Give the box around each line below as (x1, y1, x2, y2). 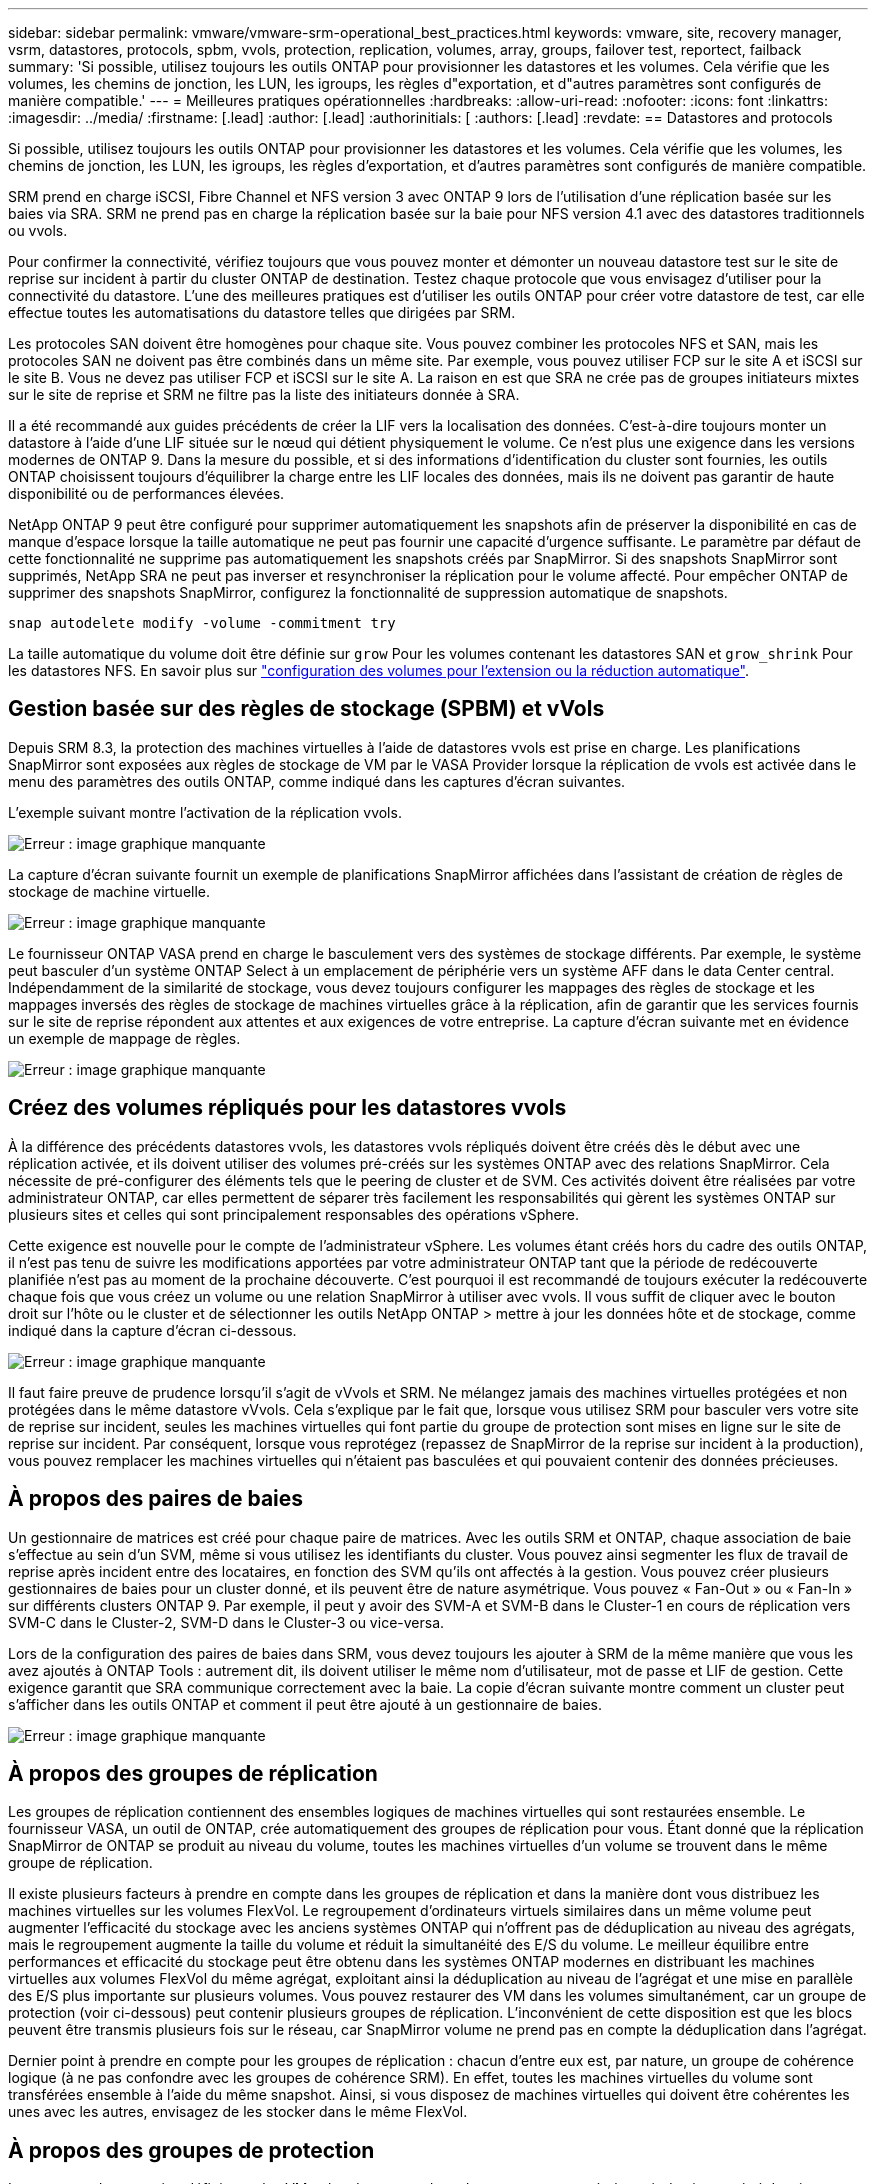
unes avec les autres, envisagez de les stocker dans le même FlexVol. (8, 2103, 468, 2121)
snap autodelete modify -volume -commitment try (8, 615, 396, 631)
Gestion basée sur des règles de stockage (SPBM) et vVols (8, 696, 605, 722)
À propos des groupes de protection (8, 2137, 375, 2163)
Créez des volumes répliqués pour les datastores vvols (8, 1095, 567, 1121)
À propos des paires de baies (8, 1486, 304, 1512)
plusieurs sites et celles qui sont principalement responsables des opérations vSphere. (8, 1205, 579, 1223)
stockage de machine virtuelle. (8, 882, 211, 900)
